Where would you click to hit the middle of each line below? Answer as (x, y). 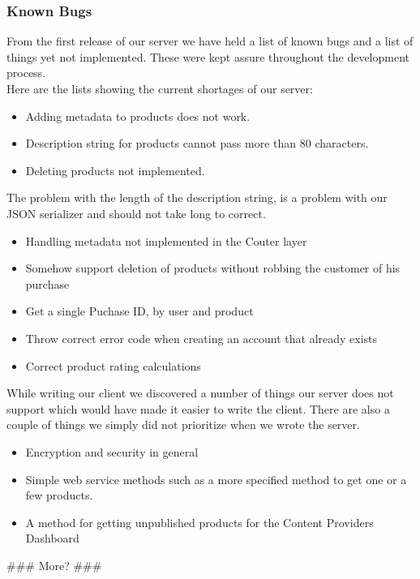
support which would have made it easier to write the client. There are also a (198, 408)
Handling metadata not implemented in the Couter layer (166, 240)
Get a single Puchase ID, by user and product (139, 311)
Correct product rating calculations (113, 365)
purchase (47, 283)
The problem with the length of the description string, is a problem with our (197, 197)
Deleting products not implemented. (115, 170)
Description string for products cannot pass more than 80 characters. (197, 143)
